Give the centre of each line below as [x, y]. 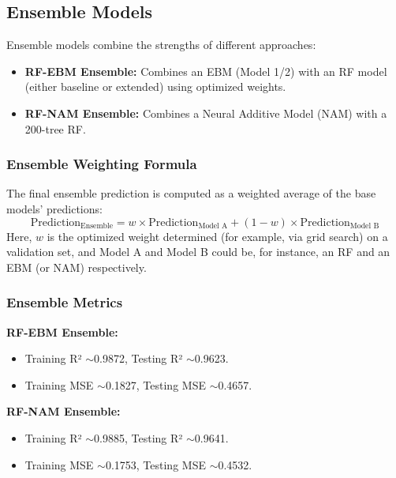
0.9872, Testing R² [138, 358]
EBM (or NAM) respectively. [77, 267]
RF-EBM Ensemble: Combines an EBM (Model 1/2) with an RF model [206, 71]
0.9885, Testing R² [138, 437]
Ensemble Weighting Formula [102, 164]
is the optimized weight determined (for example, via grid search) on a [217, 236]
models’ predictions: [54, 208]
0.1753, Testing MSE [155, 464]
